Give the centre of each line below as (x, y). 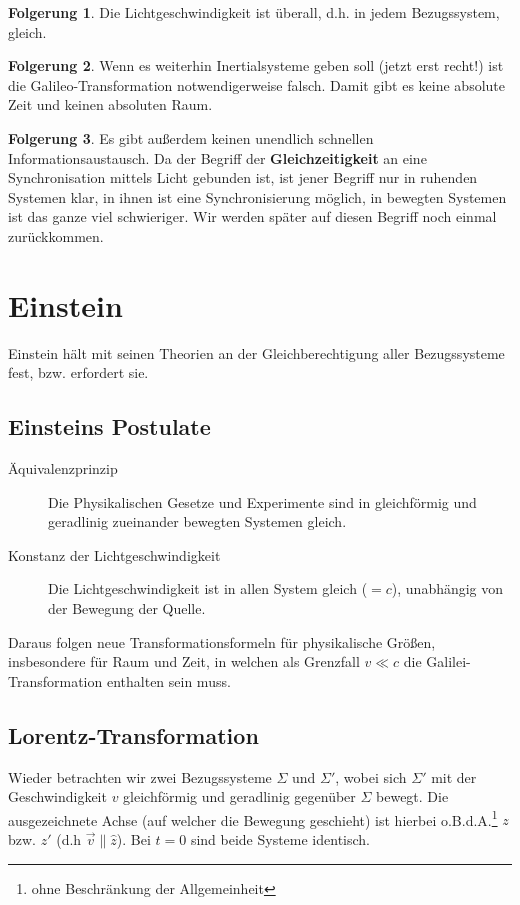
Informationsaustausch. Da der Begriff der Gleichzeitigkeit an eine (217, 157)
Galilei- (448, 661)
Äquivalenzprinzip (63, 468)
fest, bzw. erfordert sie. (78, 372)
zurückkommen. (56, 235)
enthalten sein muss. (168, 680)
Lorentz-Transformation (133, 734)
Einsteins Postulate (109, 426)
